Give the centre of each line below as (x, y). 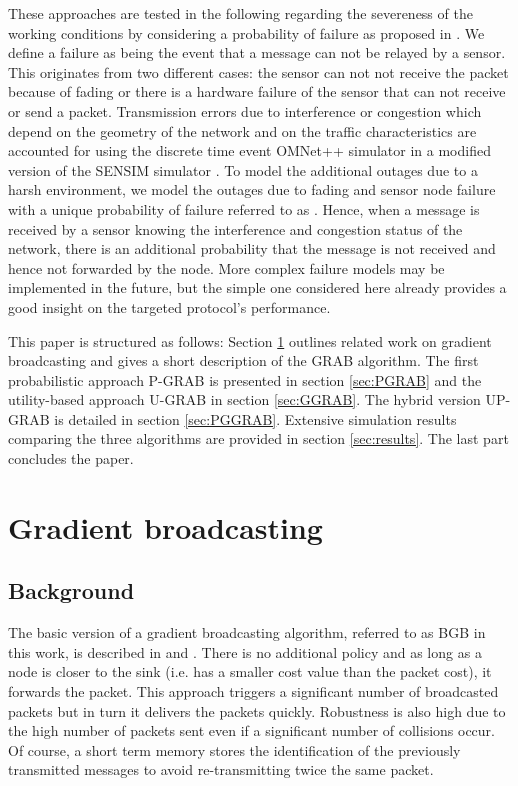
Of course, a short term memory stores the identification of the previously (234, 749)
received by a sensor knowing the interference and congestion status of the (235, 228)
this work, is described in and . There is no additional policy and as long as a (245, 651)
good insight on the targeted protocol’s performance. (169, 306)
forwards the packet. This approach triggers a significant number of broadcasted (253, 691)
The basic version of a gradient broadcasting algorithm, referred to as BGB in (247, 632)
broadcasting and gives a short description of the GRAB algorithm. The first (243, 360)
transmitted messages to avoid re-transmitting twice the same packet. (221, 769)
